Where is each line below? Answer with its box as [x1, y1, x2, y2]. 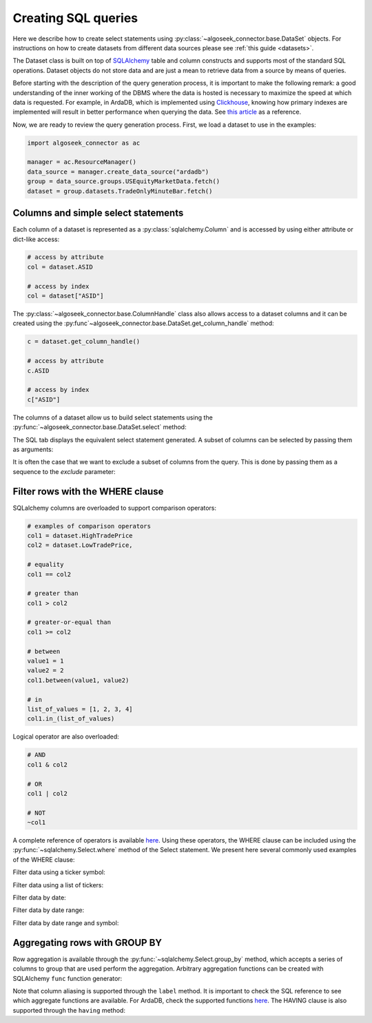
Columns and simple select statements [12, 207, 184, 219]
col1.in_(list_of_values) [27, 715, 115, 723]
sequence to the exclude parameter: [12, 467, 116, 475]
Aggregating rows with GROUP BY [12, 937, 162, 949]
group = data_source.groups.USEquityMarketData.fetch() [27, 178, 220, 185]
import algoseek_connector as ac [27, 138, 141, 147]
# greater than [27, 590, 79, 597]
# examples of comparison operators [27, 522, 152, 530]
